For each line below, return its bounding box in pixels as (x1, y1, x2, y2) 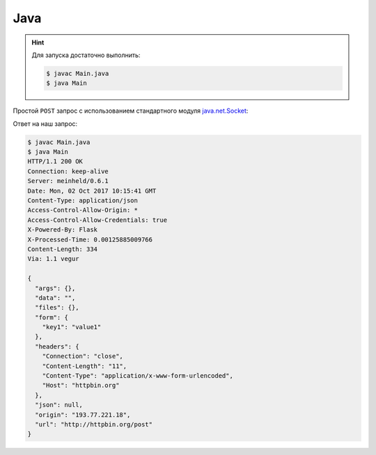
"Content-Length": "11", (42, 362, 127, 370)
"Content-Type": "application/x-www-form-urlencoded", (42, 372, 233, 380)
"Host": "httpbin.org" (42, 381, 120, 390)
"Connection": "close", (42, 352, 123, 360)
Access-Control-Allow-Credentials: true (27, 216, 167, 224)
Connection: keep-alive (27, 167, 109, 175)
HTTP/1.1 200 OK (27, 157, 84, 166)
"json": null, (35, 401, 84, 409)
